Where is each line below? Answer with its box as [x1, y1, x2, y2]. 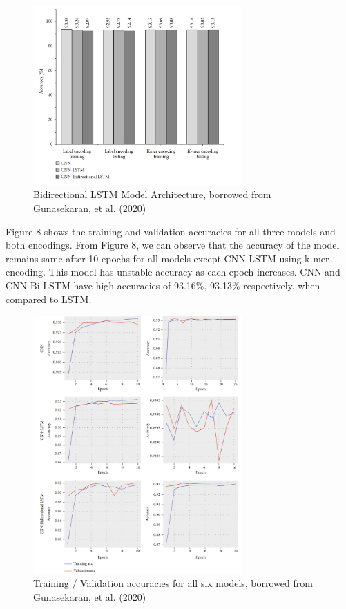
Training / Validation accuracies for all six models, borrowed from [33, 576, 313, 590]
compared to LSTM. [6, 291, 92, 306]
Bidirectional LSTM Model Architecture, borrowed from [33, 187, 271, 202]
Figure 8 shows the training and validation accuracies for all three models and [6, 224, 336, 238]
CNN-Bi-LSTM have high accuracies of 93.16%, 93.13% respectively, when [6, 278, 320, 292]
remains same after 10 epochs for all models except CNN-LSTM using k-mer [6, 251, 329, 265]
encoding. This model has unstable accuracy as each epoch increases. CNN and [6, 264, 340, 279]
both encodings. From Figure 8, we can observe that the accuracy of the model [6, 238, 340, 252]
